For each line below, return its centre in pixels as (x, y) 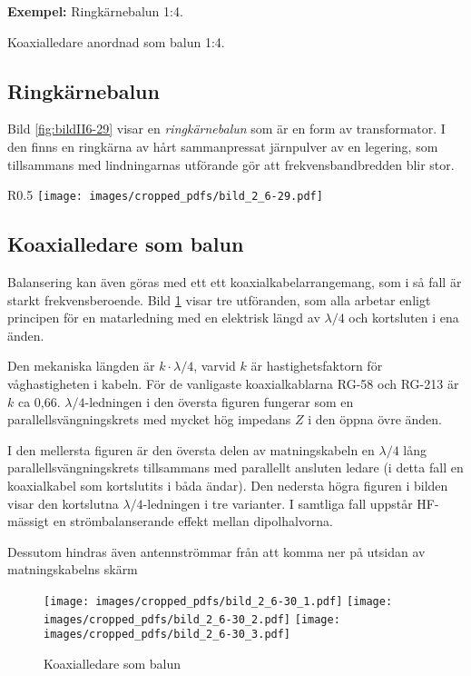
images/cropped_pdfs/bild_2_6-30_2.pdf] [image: (192, 619)
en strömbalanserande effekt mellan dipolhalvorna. (193, 521)
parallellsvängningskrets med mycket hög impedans (149, 419)
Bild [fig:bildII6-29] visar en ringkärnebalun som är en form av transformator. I (226, 129)
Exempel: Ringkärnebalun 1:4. (95, 11)
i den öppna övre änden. (375, 419)
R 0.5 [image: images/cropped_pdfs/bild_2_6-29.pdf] (165, 195)
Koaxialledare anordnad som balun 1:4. (116, 41)
